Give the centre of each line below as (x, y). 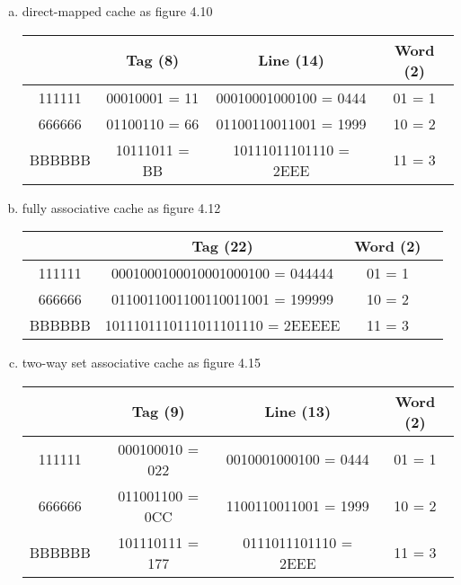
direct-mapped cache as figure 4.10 (117, 11)
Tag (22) (222, 246)
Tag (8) (153, 60)
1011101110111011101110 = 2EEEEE (222, 325)
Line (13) (298, 412)
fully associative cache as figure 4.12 (121, 207)
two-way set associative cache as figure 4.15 (141, 363)
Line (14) (291, 60)
